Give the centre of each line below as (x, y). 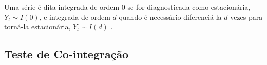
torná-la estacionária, (37, 27)
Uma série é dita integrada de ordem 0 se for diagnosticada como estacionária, (127, 7)
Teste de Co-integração (66, 54)
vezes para (246, 17)
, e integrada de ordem (75, 17)
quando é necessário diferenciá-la (170, 17)
